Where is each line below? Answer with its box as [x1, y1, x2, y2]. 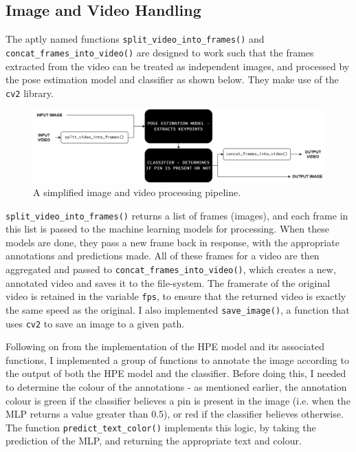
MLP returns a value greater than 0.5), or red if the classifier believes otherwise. [5, 407, 344, 421]
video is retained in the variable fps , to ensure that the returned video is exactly [5, 289, 346, 303]
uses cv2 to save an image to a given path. [5, 316, 185, 330]
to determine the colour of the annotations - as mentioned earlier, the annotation [5, 379, 347, 394]
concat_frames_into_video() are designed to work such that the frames [5, 45, 314, 59]
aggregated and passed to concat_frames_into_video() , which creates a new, [5, 261, 336, 276]
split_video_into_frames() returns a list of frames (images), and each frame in [5, 208, 348, 222]
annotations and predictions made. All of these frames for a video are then [5, 248, 320, 263]
